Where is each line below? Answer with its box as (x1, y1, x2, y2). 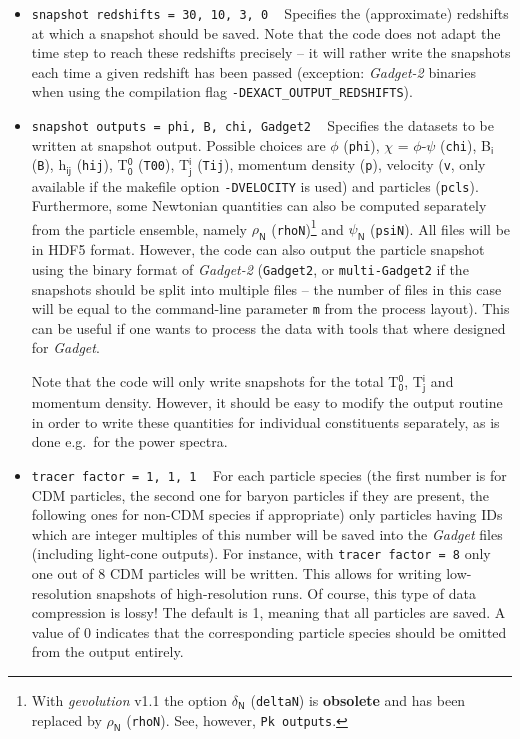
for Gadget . (31, 337, 100, 358)
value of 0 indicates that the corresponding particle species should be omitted (31, 621, 507, 642)
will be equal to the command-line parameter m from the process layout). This (31, 298, 510, 319)
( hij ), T (76, 154, 128, 175)
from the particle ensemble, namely (31, 218, 247, 239)
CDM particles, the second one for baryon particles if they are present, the (31, 484, 490, 505)
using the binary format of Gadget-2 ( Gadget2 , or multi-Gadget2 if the (31, 258, 469, 279)
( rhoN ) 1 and (271, 215, 344, 239)
